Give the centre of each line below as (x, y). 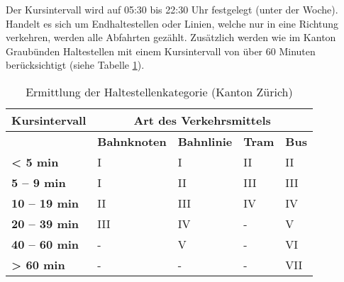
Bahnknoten (132, 141)
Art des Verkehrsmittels (202, 120)
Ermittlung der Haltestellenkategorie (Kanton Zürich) (159, 91)
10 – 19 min (45, 203)
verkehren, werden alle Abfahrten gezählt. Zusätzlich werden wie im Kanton (171, 37)
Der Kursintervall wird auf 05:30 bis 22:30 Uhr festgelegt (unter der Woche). (172, 9)
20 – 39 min (45, 223)
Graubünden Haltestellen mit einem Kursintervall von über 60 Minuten (161, 51)
